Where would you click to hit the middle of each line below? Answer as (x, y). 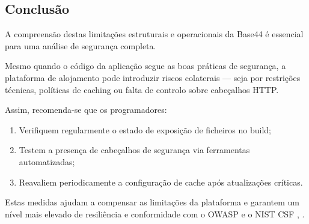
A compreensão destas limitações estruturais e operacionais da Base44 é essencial (154, 34)
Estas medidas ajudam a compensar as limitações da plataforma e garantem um (152, 202)
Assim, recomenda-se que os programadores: (86, 110)
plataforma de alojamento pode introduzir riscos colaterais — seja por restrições (153, 77)
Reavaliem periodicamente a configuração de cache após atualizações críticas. (161, 182)
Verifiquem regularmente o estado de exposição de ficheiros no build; (145, 129)
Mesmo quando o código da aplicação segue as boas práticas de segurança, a (145, 66)
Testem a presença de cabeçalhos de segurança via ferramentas (134, 150)
